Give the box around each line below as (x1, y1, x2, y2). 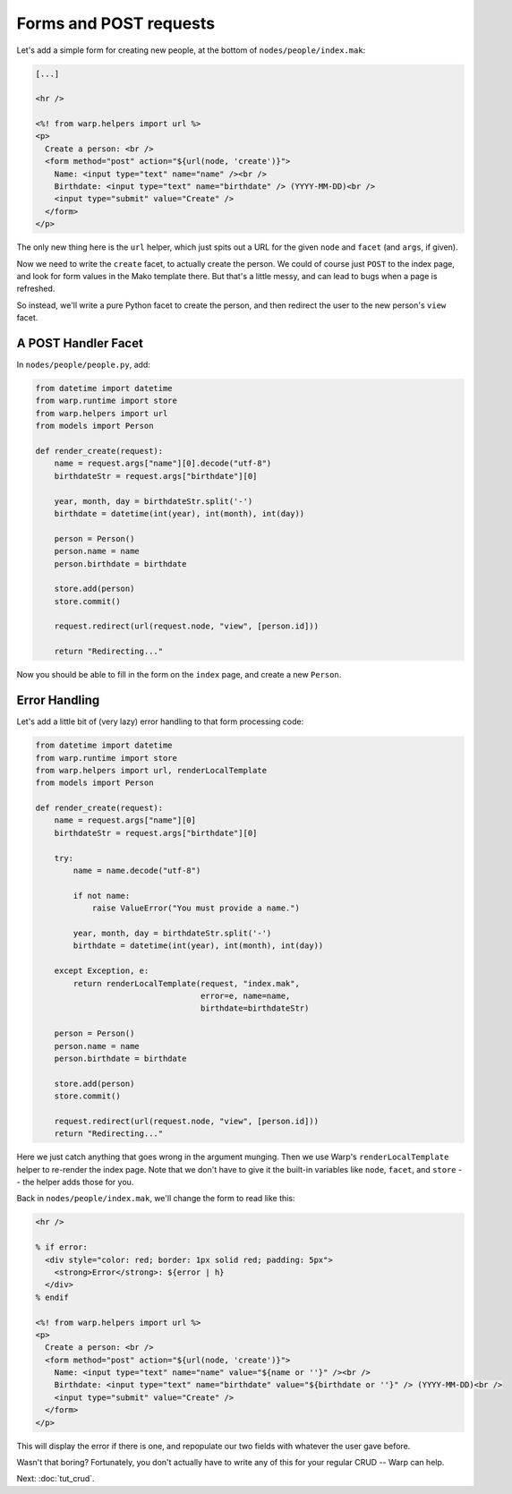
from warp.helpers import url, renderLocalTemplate (35, 765, 268, 775)
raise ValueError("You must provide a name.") (91, 903, 300, 913)
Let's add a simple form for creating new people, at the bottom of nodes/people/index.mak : (16, 45, 366, 55)
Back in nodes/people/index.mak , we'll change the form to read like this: (16, 1193, 295, 1204)
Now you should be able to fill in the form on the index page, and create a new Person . (16, 670, 342, 680)
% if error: (35, 1242, 89, 1252)
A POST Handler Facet (16, 336, 143, 351)
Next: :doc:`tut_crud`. (16, 1473, 95, 1484)
